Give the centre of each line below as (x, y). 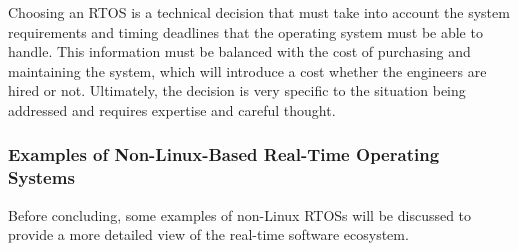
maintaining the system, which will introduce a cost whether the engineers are (247, 70)
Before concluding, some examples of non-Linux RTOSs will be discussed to (240, 214)
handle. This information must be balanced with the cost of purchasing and (239, 51)
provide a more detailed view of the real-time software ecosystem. (208, 234)
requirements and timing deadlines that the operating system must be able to (245, 31)
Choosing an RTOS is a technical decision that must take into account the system (259, 12)
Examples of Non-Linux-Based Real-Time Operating (224, 154)
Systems (41, 177)
